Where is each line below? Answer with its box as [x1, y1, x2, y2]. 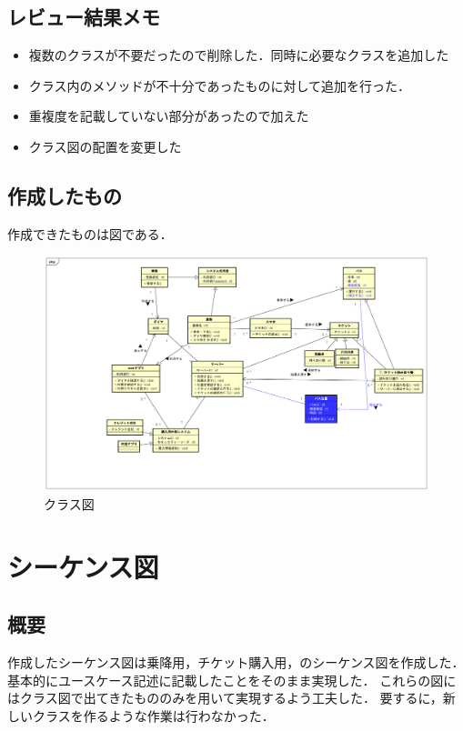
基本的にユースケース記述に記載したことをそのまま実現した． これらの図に [7, 670, 457, 689]
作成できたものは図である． [7, 224, 173, 243]
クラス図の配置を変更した [28, 136, 182, 155]
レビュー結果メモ [7, 3, 160, 31]
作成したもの [7, 181, 122, 209]
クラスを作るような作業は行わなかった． [32, 706, 275, 725]
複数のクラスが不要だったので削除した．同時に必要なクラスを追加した [28, 45, 449, 65]
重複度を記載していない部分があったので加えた [28, 106, 309, 125]
